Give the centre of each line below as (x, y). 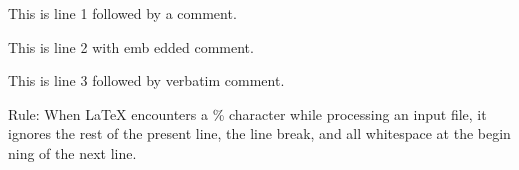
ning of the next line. (72, 152)
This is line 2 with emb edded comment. (131, 46)
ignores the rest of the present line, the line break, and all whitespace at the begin (259, 133)
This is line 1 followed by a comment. (122, 13)
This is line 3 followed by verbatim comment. (146, 80)
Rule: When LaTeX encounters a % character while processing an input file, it (247, 113)
